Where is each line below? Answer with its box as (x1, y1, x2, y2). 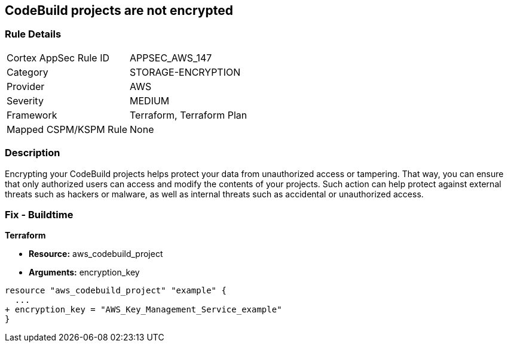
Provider (7, 80, 45, 92)
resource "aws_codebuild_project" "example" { (5, 286, 227, 296)
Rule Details (5, 28, 62, 41)
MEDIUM (130, 94, 170, 107)
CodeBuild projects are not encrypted (5, 3, 233, 18)
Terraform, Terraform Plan (130, 109, 247, 121)
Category (7, 66, 48, 78)
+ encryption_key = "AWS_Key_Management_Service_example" (5, 305, 282, 315)
